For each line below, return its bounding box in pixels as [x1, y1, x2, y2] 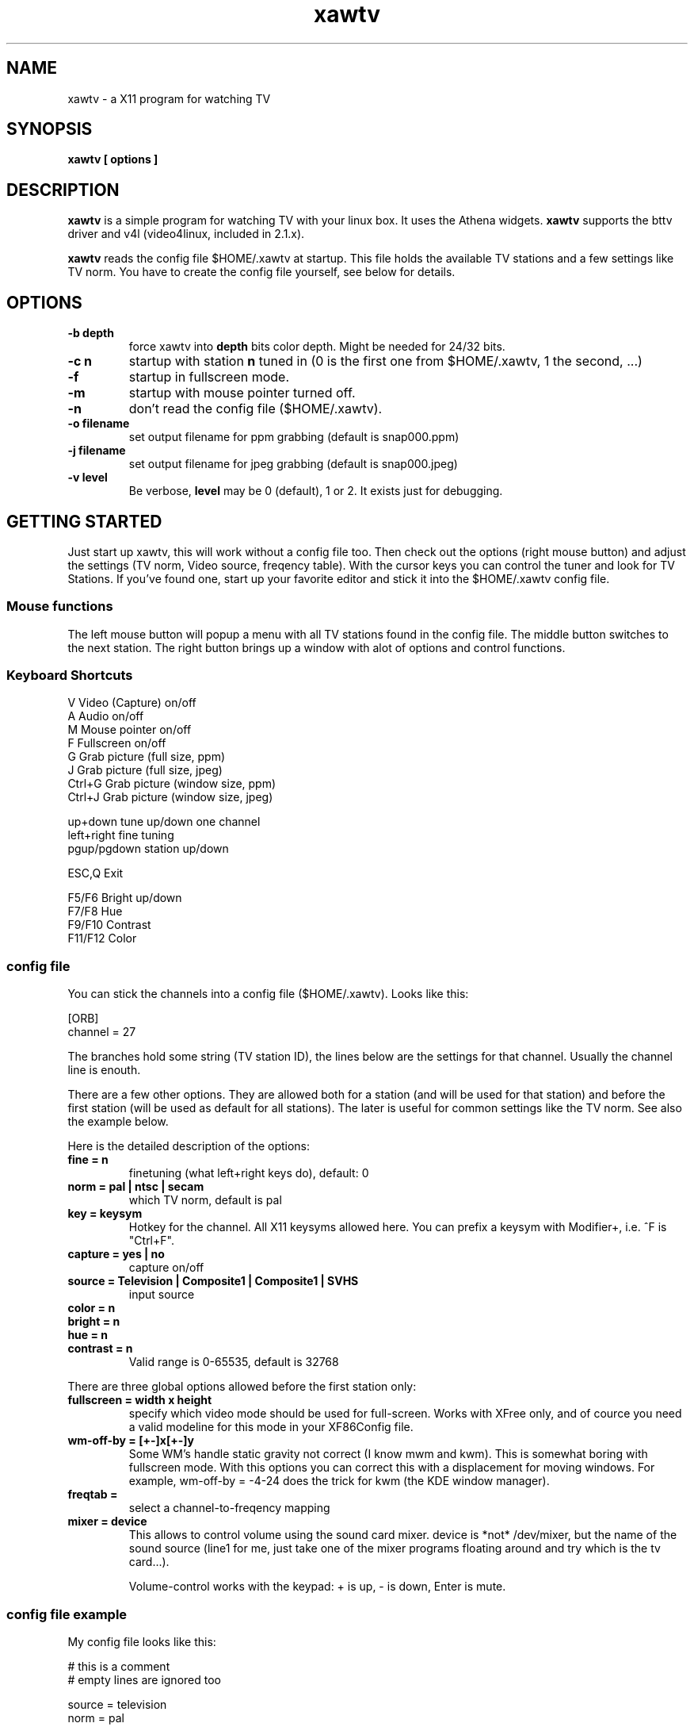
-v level [67, 470, 108, 485]
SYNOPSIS [6, 119, 93, 140]
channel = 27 [67, 1025, 136, 1039]
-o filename [67, 416, 130, 431]
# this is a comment [67, 1659, 170, 1673]
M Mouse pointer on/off [67, 723, 192, 737]
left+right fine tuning [67, 828, 174, 842]
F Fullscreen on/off [67, 736, 166, 750]
